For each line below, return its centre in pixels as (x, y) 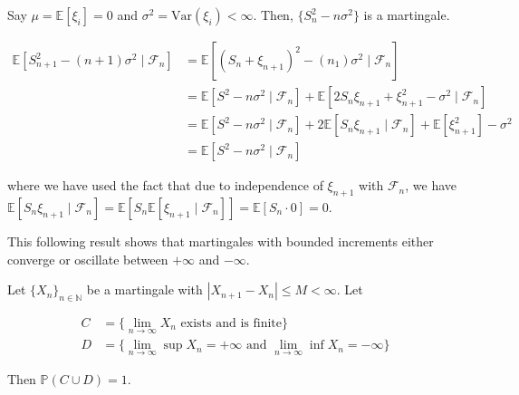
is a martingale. (407, 14)
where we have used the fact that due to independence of (165, 185)
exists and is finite (231, 323)
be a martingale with (144, 289)
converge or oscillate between (88, 259)
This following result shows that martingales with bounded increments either (221, 241)
